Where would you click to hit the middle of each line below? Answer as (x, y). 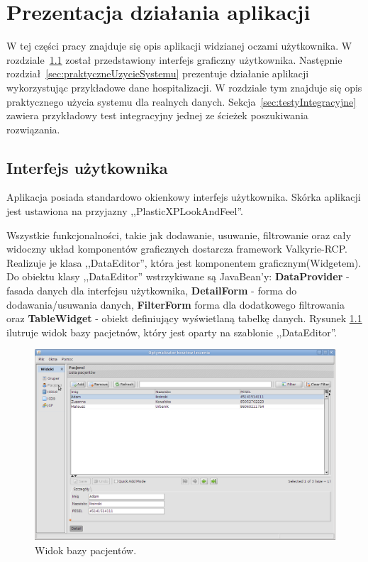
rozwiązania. (33, 129)
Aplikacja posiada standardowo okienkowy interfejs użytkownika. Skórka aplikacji (184, 197)
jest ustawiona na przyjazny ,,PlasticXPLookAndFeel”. (125, 211)
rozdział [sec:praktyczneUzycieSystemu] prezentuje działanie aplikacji (158, 73)
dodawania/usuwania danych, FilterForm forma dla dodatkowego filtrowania (175, 304)
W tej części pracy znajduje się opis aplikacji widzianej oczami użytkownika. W (179, 46)
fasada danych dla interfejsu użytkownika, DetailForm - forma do (152, 291)
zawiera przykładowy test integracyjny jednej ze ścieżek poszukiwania (157, 115)
